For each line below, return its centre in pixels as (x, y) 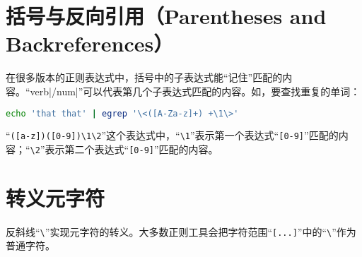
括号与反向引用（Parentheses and (166, 16)
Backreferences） (90, 43)
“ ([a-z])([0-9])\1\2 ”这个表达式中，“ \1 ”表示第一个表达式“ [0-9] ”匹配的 (172, 135)
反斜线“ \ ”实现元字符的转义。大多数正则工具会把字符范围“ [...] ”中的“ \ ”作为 (181, 231)
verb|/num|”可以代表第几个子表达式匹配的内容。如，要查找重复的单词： (195, 91)
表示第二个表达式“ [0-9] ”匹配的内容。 (132, 149)
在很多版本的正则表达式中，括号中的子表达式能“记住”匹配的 (144, 77)
